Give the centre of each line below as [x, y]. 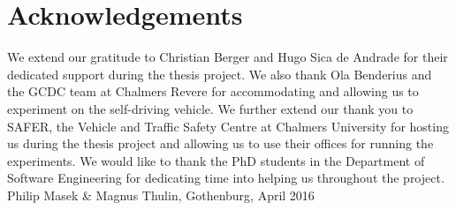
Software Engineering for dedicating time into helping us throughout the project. [226, 178]
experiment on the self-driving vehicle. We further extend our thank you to [210, 108]
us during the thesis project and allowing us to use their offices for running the [220, 143]
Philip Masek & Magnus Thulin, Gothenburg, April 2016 [161, 195]
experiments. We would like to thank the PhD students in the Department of [216, 160]
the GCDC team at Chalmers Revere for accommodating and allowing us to [213, 91]
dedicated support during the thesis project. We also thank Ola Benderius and [220, 74]
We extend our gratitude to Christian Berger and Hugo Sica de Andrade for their [228, 57]
